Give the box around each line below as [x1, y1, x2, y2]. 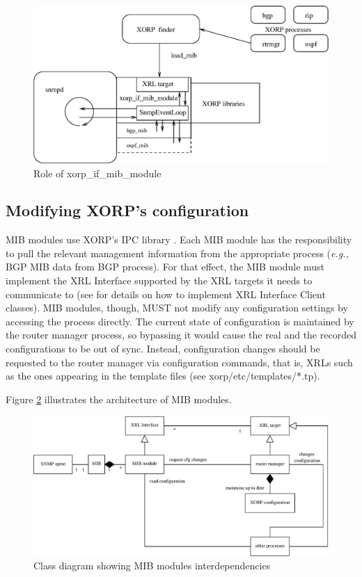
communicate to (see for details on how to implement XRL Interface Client [6, 286, 326, 301]
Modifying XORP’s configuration [6, 200, 249, 221]
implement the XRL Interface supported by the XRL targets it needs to [6, 273, 313, 288]
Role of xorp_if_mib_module [33, 165, 162, 180]
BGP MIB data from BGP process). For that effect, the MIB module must [6, 259, 325, 274]
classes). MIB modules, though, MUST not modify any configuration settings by [6, 300, 348, 315]
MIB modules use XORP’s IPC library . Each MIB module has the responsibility [6, 232, 352, 247]
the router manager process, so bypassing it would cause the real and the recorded [6, 327, 356, 342]
